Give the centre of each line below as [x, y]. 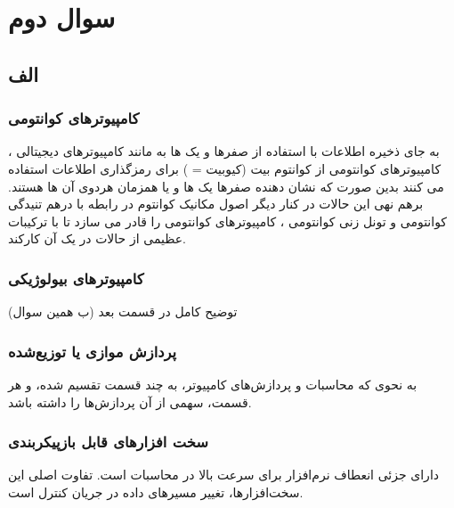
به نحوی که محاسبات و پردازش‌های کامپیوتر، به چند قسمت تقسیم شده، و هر [213, 384]
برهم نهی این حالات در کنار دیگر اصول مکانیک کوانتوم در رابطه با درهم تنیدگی [216, 204]
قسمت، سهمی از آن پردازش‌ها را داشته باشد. [130, 401]
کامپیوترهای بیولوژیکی [76, 278]
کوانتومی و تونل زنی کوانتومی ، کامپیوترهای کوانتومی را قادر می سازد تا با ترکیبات [228, 221]
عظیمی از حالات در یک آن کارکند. [97, 238]
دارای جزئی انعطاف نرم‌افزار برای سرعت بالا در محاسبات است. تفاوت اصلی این [224, 475]
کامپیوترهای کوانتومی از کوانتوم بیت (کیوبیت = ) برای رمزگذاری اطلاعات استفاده [225, 168]
